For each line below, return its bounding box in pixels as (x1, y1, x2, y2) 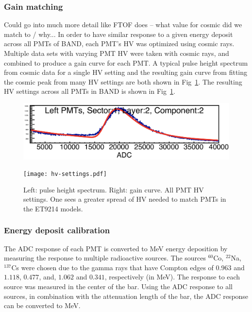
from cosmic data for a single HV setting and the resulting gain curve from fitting (4, 67, 248, 77)
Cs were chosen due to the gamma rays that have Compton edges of (11, 262, 214, 272)
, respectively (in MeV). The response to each (104, 272, 240, 282)
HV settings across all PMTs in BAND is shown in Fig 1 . (4, 86, 175, 96)
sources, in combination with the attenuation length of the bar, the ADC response (4, 291, 249, 301)
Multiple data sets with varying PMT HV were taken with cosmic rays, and (4, 48, 229, 58)
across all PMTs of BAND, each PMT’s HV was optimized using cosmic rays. (4, 38, 235, 49)
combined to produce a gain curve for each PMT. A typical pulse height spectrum (4, 57, 248, 68)
